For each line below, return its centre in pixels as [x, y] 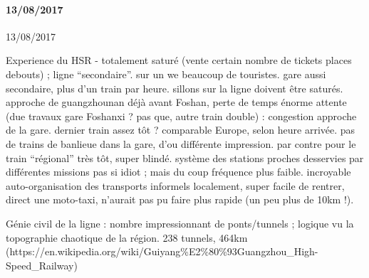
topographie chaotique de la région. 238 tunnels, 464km [127, 237]
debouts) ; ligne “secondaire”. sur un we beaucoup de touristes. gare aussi [166, 74]
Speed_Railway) [42, 265]
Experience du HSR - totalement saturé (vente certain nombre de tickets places [179, 60]
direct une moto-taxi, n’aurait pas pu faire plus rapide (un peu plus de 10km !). [180, 199]
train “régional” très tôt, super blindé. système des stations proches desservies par [185, 157]
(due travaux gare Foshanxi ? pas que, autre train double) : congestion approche [181, 116]
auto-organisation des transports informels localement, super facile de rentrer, [175, 185]
